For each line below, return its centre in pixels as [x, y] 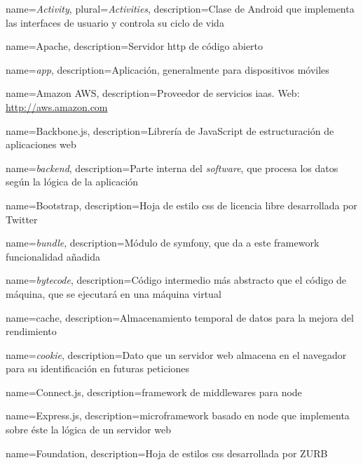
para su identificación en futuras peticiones [98, 368]
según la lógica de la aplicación [72, 182]
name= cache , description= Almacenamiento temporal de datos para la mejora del [180, 317]
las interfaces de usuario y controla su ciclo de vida [115, 22]
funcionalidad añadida [53, 256]
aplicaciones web [41, 144]
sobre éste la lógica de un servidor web [88, 430]
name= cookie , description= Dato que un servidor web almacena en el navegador [176, 354]
